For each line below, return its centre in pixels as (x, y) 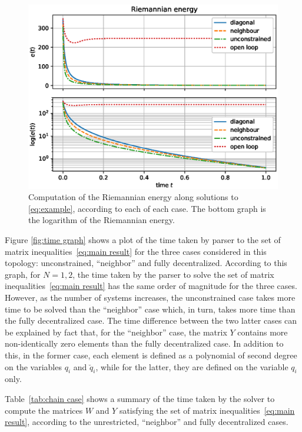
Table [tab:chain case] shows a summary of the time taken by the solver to (140, 398)
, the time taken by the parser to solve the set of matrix (173, 274)
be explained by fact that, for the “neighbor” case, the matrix (116, 332)
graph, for (23, 274)
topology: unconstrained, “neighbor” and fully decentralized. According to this (146, 263)
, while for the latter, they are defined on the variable (192, 366)
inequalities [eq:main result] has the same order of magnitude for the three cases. (151, 286)
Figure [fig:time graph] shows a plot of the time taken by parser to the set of (143, 239)
